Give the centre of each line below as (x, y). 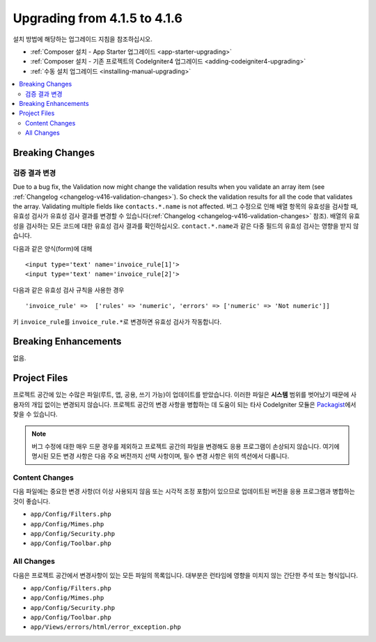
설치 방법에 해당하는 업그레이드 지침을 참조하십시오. (83, 39)
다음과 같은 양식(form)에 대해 (53, 248)
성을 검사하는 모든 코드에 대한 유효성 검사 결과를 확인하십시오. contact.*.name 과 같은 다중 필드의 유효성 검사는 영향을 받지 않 (186, 226)
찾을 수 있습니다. (36, 414)
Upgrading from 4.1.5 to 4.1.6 (97, 18)
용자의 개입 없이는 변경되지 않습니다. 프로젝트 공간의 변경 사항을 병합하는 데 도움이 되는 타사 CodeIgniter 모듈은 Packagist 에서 (185, 404)
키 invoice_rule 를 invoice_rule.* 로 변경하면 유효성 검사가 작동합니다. (117, 321)
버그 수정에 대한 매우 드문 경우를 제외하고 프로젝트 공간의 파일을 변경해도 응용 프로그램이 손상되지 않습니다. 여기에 (186, 446)
